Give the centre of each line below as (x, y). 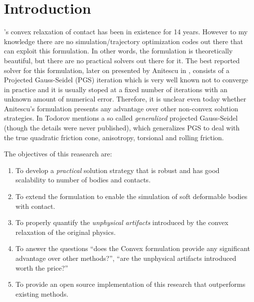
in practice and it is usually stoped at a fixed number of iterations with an (116, 89)
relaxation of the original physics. (65, 232)
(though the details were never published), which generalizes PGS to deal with (122, 128)
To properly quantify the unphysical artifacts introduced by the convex (122, 222)
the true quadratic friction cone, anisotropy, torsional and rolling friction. (114, 137)
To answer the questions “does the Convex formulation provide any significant (133, 248)
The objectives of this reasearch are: (58, 154)
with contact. (35, 206)
